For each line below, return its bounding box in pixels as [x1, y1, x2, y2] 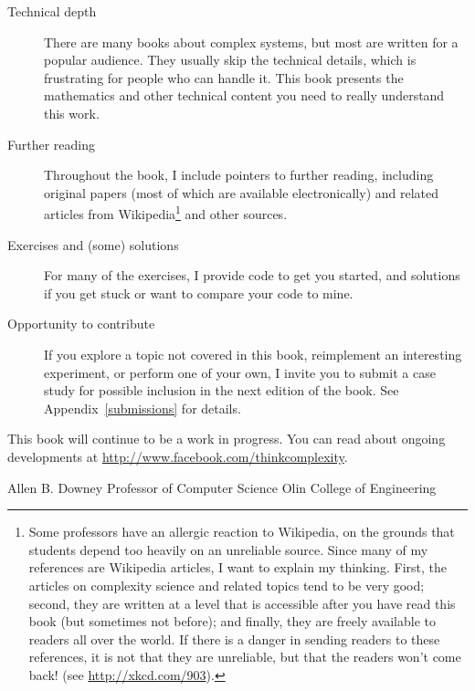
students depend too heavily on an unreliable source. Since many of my [28, 539, 428, 559]
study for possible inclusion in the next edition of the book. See [44, 381, 399, 400]
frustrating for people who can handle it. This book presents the [44, 68, 404, 87]
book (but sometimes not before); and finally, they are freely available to [28, 612, 436, 631]
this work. [44, 103, 100, 122]
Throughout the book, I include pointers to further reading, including [44, 165, 434, 184]
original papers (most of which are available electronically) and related [44, 183, 439, 202]
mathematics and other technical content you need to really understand [44, 86, 445, 105]
